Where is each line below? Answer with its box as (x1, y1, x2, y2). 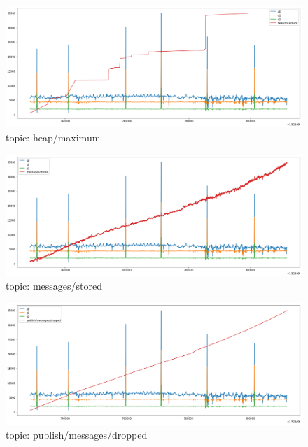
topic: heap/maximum (6, 129, 101, 144)
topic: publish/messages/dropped (6, 427, 148, 441)
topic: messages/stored (6, 278, 102, 293)
